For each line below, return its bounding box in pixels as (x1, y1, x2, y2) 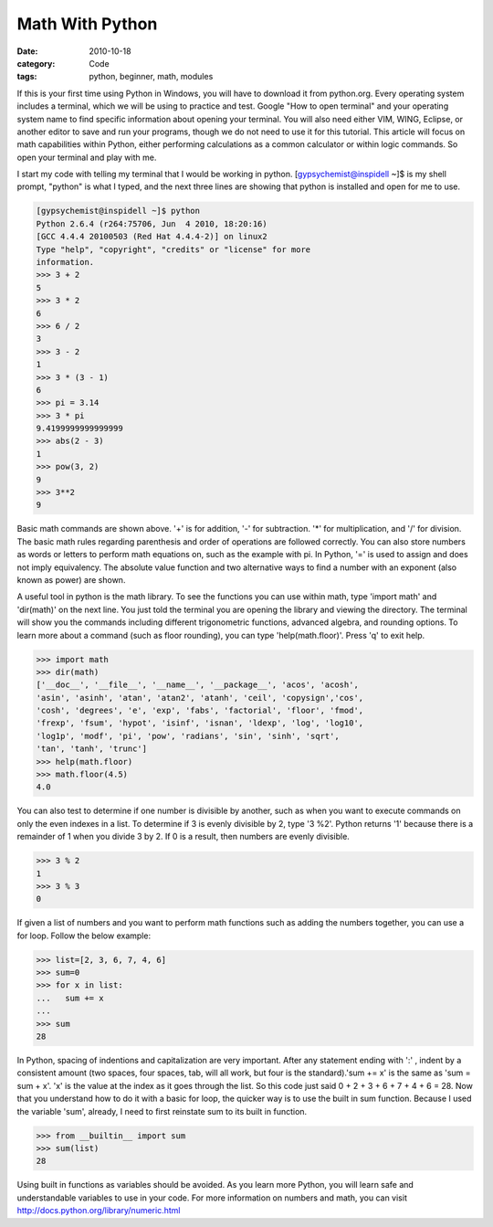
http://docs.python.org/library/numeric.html (16, 1205, 181, 1216)
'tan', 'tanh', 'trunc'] (36, 744, 148, 754)
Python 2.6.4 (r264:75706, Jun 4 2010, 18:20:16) (36, 218, 268, 228)
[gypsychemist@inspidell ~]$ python (36, 206, 201, 217)
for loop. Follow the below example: (16, 930, 151, 941)
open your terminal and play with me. (16, 152, 157, 163)
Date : (16, 46, 38, 57)
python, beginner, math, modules (89, 71, 214, 82)
